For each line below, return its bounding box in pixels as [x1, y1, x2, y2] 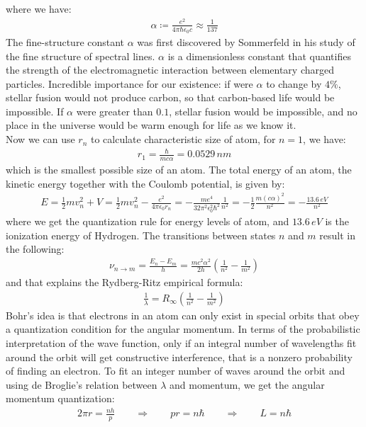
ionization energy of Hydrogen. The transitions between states [6, 227, 276, 242]
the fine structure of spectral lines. [6, 48, 155, 63]
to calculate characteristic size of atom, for [90, 132, 276, 147]
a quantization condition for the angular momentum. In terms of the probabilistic [6, 321, 360, 336]
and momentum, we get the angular [170, 377, 325, 392]
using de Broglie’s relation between [6, 377, 157, 392]
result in [319, 227, 355, 242]
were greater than [76, 103, 153, 118]
